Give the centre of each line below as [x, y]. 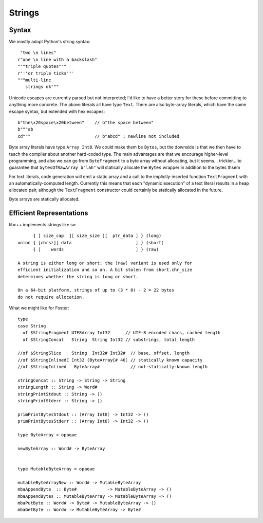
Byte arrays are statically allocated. [44, 199]
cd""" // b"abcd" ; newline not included [99, 136]
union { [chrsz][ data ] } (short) [91, 243]
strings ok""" [42, 87]
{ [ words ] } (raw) [96, 249]
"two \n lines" [38, 53]
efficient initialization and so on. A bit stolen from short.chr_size [105, 270]
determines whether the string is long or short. [78, 277]
